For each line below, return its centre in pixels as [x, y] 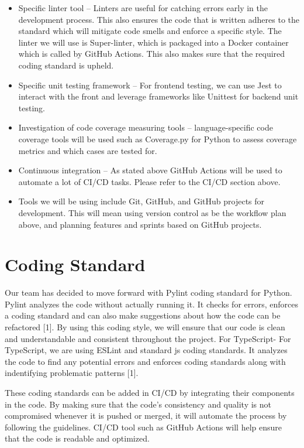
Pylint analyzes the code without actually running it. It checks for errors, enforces [152, 304]
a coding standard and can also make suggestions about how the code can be [143, 315]
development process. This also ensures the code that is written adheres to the [159, 19]
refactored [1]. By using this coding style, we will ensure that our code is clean [145, 327]
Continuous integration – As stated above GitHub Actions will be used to [150, 170]
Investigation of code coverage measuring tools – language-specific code [146, 127]
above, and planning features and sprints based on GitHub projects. [140, 224]
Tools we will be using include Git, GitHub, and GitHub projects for [141, 201]
